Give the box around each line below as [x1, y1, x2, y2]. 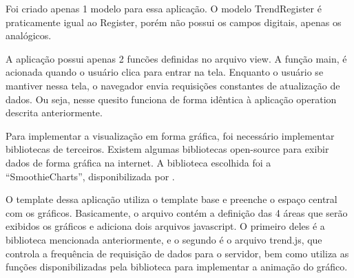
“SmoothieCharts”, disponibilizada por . [6, 169, 175, 183]
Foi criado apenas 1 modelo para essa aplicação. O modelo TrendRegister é [6, 1, 322, 15]
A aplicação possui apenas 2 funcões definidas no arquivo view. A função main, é [6, 51, 347, 65]
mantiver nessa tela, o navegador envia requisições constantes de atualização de [6, 78, 340, 92]
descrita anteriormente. [6, 105, 103, 120]
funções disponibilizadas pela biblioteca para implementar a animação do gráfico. [6, 259, 348, 274]
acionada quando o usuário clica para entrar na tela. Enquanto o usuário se [6, 65, 324, 79]
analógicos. [6, 28, 52, 43]
